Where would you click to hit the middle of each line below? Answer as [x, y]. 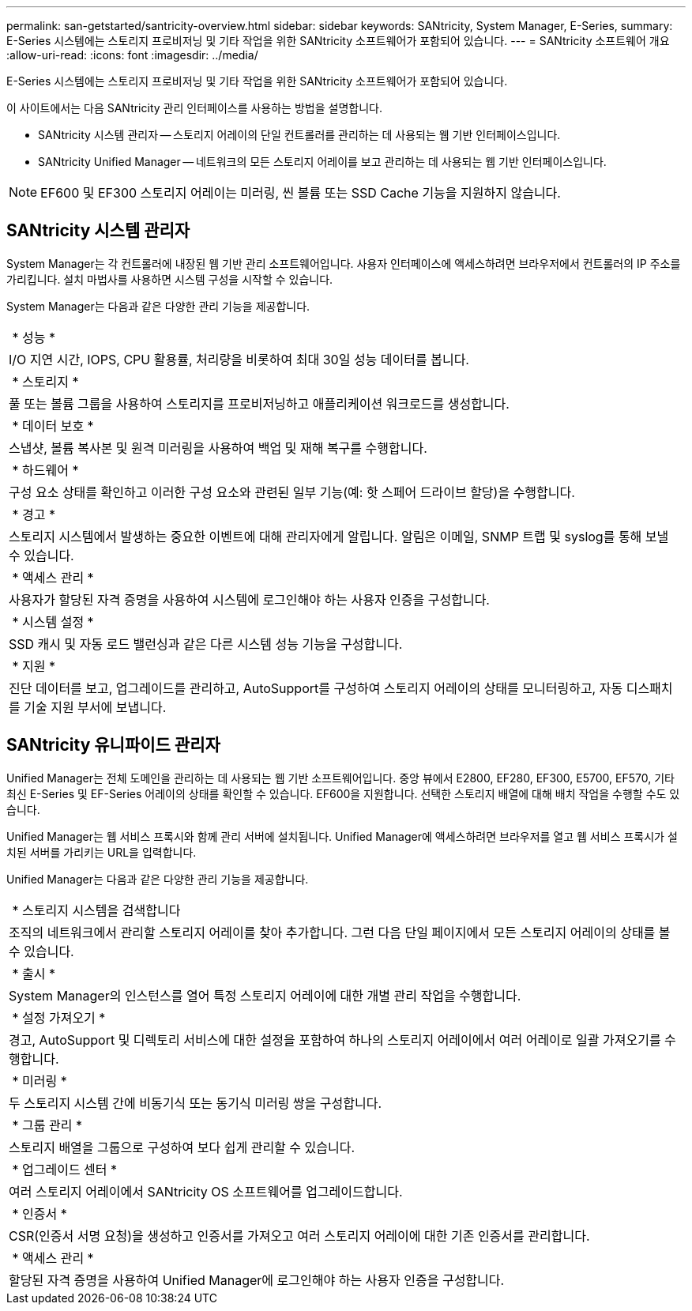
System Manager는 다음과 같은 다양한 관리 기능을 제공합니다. [158, 306]
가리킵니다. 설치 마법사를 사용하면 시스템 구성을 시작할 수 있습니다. [170, 279]
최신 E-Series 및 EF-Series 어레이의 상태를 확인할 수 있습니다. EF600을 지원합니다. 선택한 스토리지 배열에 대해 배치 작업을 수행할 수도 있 [343, 793]
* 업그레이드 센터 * [65, 1169]
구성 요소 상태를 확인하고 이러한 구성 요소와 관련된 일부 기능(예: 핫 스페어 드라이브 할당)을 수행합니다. [292, 492]
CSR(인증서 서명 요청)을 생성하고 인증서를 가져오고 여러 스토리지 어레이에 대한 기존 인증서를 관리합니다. [299, 1236]
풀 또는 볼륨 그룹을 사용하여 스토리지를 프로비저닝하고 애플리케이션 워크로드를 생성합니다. [259, 403]
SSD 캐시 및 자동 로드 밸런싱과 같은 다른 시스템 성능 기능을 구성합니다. [206, 644]
